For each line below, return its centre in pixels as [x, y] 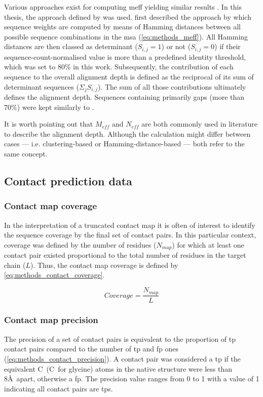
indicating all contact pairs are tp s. [59, 388]
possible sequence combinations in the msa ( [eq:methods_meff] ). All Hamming [126, 36]
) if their [228, 46]
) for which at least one [208, 244]
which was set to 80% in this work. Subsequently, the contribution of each [119, 67]
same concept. [26, 154]
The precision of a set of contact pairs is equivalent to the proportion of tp [120, 339]
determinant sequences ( [42, 86]
